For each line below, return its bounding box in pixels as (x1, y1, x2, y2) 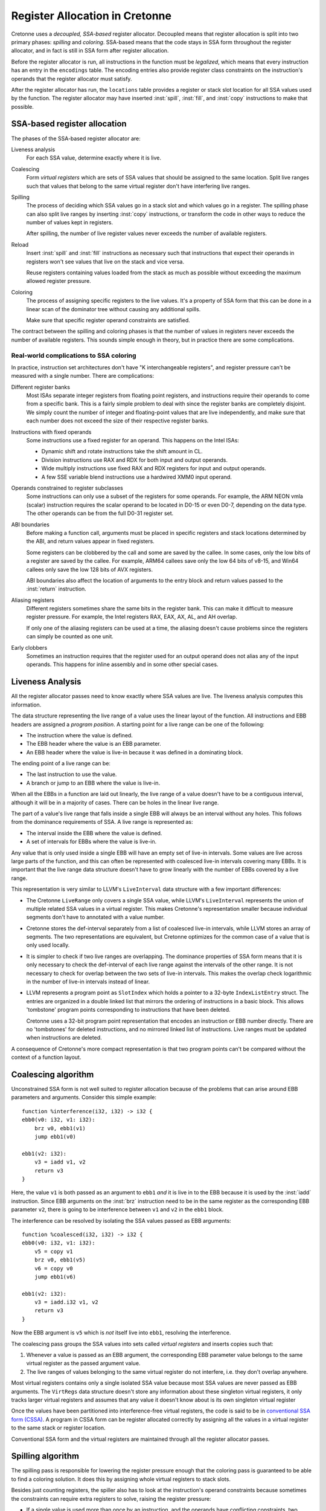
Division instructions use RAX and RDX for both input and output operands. (41, 456, 228, 464)
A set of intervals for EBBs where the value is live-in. (26, 838, 157, 846)
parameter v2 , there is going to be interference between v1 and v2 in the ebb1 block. (11, 1206, 224, 1213)
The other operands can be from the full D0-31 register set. (26, 510, 174, 517)
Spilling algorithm (11, 1451, 80, 1461)
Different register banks (11, 383, 71, 390)
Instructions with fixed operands (11, 428, 92, 435)
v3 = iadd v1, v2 (34, 1159, 86, 1166)
